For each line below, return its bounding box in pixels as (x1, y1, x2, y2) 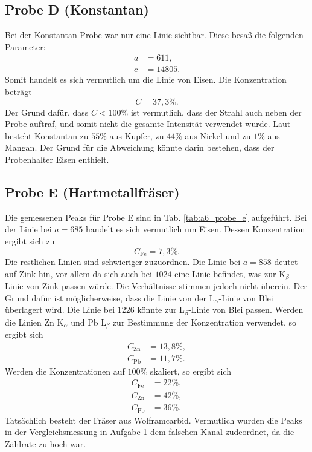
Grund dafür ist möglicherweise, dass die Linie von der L (5, 291, 215, 304)
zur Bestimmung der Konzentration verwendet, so (112, 315, 297, 328)
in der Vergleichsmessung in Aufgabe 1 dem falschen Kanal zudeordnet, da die (5, 425, 294, 438)
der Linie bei (5, 223, 52, 235)
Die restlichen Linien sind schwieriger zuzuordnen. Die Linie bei (5, 255, 241, 268)
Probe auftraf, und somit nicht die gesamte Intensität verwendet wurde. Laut (5, 117, 291, 130)
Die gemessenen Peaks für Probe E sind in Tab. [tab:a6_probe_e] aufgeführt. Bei (5, 211, 307, 223)
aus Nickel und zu (185, 129, 251, 142)
